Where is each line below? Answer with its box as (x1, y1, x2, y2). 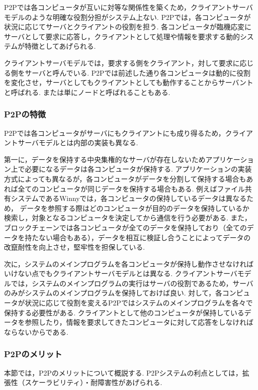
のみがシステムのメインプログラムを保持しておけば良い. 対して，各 (4, 288, 223, 298)
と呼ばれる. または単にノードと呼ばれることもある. (4, 87, 171, 97)
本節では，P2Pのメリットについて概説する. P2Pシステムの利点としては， (4, 367, 243, 378)
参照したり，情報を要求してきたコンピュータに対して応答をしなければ (24, 317, 254, 327)
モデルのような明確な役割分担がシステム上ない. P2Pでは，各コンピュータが (4, 11, 251, 22)
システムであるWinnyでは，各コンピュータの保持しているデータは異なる (10, 193, 247, 203)
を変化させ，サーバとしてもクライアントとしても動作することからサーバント (4, 77, 254, 88)
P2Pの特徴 (4, 108, 46, 120)
